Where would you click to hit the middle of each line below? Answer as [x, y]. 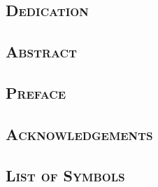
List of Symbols [65, 175]
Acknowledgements [79, 133]
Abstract [42, 51]
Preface [36, 92]
